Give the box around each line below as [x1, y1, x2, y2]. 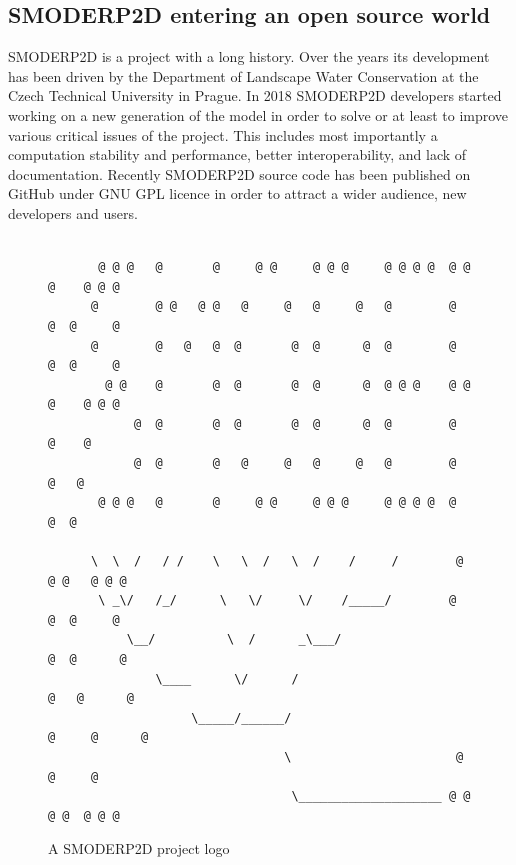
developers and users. [8, 202, 138, 223]
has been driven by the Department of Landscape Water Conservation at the [8, 65, 479, 86]
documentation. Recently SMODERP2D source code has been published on [8, 163, 471, 184]
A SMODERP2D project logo [48, 838, 230, 859]
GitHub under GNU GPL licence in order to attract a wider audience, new [8, 183, 467, 204]
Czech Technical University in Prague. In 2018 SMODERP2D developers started [8, 85, 502, 106]
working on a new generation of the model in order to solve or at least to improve [8, 104, 509, 125]
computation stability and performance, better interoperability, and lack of [8, 144, 467, 165]
